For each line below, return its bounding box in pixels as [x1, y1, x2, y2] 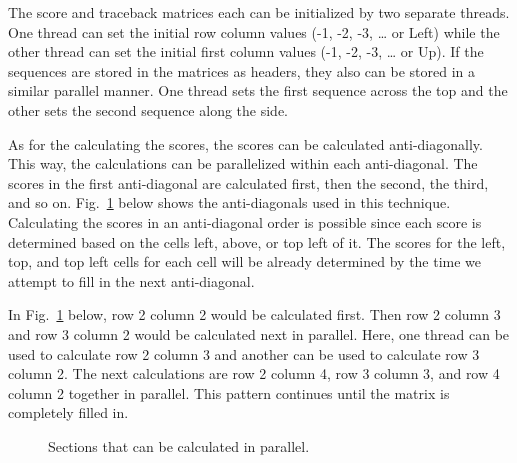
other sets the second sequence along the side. [8, 99, 288, 120]
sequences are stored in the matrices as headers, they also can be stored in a [8, 60, 476, 81]
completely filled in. [8, 402, 129, 423]
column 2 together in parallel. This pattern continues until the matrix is [8, 382, 450, 403]
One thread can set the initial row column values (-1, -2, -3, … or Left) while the [8, 21, 500, 42]
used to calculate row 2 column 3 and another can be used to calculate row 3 [8, 343, 480, 364]
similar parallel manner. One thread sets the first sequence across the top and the [8, 80, 508, 101]
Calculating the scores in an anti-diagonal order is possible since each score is [8, 211, 482, 232]
